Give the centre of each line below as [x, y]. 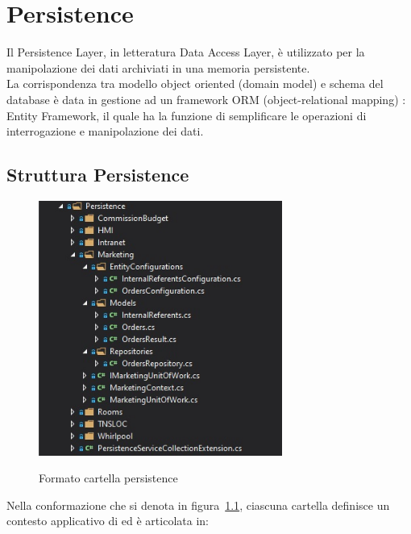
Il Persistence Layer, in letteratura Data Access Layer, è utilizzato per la [186, 52]
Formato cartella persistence [108, 478]
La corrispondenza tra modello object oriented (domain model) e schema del [195, 83]
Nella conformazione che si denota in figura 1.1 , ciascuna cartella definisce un [198, 505]
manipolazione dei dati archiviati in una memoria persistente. [158, 67]
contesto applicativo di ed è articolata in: [108, 521]
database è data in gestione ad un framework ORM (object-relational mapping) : [206, 99]
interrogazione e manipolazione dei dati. [105, 131]
